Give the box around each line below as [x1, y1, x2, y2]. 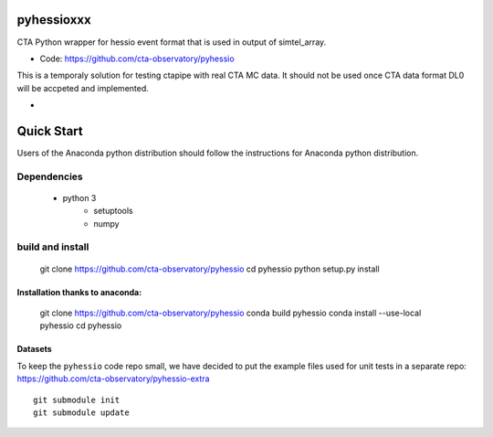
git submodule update [33, 408, 130, 418]
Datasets [16, 344, 52, 355]
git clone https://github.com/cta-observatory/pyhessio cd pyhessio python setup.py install [39, 263, 380, 274]
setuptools [93, 206, 133, 217]
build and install [16, 240, 89, 253]
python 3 [62, 192, 97, 203]
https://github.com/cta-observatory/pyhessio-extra [16, 373, 210, 384]
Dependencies [16, 170, 84, 183]
